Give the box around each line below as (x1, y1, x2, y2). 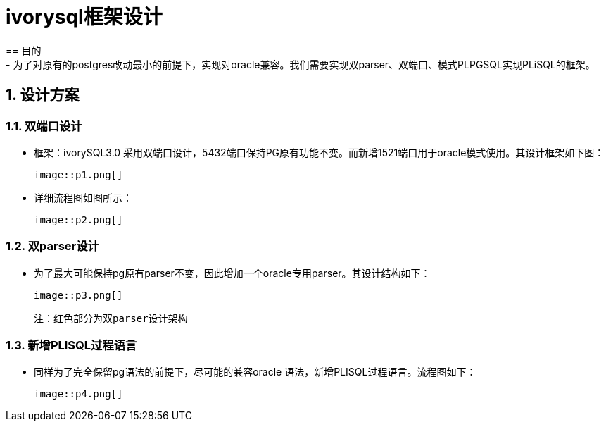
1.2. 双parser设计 (6, 239, 99, 254)
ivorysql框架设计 (6, 5, 163, 29)
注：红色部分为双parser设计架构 (34, 312, 188, 324)
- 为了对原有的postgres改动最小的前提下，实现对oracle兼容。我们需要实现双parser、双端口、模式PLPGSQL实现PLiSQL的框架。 (6, 58, 595, 70)
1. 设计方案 (6, 86, 80, 104)
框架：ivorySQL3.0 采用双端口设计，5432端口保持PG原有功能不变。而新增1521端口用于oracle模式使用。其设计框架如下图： (34, 146, 605, 159)
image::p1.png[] (34, 168, 123, 180)
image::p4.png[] (34, 388, 123, 400)
